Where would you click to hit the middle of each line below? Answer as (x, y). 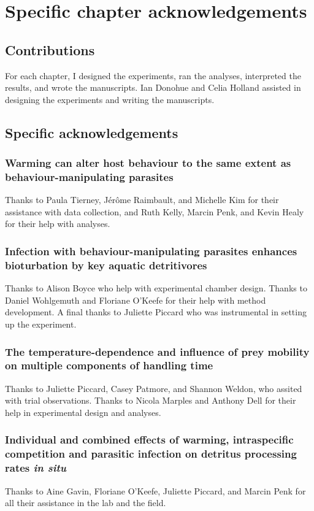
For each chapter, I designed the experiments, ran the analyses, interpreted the (153, 75)
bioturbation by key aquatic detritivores (106, 265)
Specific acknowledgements (92, 132)
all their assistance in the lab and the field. (86, 503)
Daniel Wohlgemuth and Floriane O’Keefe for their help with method (136, 300)
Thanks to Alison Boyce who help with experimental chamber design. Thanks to (156, 288)
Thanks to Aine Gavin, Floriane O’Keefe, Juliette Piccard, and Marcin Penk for (155, 490)
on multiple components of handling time (109, 365)
